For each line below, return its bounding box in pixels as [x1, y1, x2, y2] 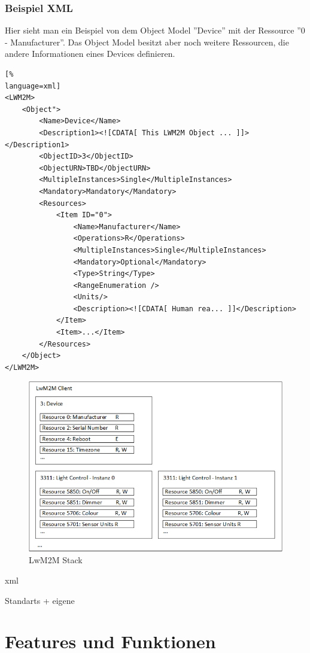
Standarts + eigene [5, 594, 75, 606]
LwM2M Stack [29, 554, 83, 566]
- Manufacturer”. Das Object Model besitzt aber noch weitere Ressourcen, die [5, 35, 289, 48]
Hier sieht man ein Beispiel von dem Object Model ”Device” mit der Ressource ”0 [5, 24, 305, 37]
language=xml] [5, 81, 61, 90]
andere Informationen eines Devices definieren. [5, 47, 175, 60]
